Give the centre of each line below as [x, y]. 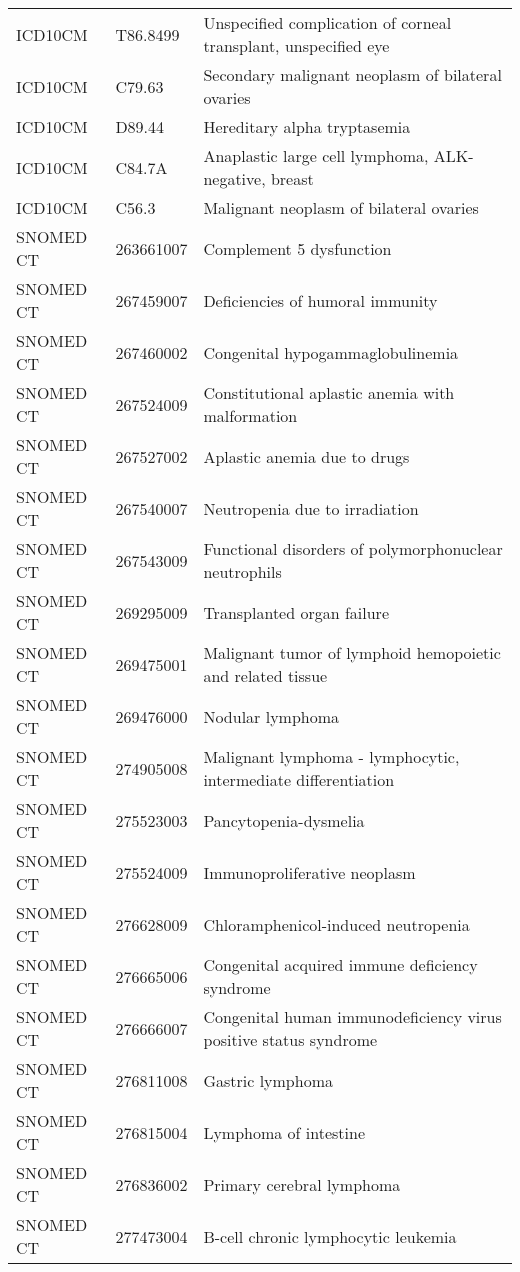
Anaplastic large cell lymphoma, [316, 155]
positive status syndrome [290, 1039]
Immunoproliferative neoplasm [309, 872]
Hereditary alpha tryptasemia [307, 126]
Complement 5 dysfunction [297, 248]
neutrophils [242, 571]
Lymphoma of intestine [284, 1132]
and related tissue [265, 675]
